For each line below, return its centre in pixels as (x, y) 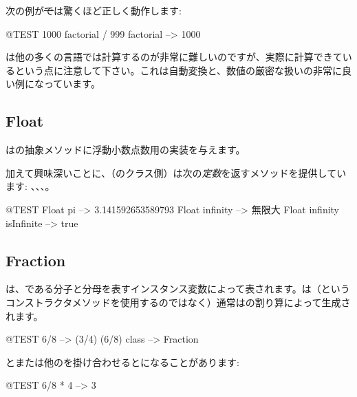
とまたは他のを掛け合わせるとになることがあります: (122, 362)
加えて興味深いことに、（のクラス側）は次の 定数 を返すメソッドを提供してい (176, 172)
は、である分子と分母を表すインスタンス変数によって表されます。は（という (178, 289)
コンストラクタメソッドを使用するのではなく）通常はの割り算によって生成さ (178, 302)
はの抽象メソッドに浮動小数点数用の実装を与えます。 (126, 150)
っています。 (72, 84)
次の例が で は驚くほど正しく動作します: (94, 10)
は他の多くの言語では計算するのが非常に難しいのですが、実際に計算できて (174, 57)
